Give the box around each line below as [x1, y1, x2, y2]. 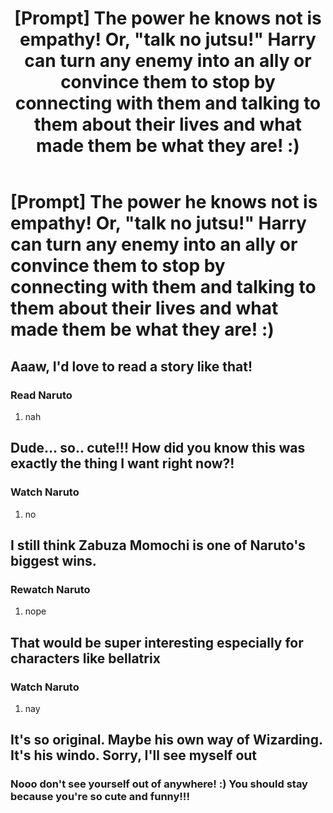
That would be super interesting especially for [10, 634, 304, 651]
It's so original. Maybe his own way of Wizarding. [10, 732, 323, 749]
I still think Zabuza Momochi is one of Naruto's [10, 537, 306, 554]
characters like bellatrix [10, 650, 161, 667]
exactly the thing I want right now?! [10, 455, 235, 472]
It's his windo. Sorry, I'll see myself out [10, 747, 258, 764]
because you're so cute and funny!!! [10, 790, 190, 804]
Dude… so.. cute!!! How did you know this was [10, 440, 306, 457]
